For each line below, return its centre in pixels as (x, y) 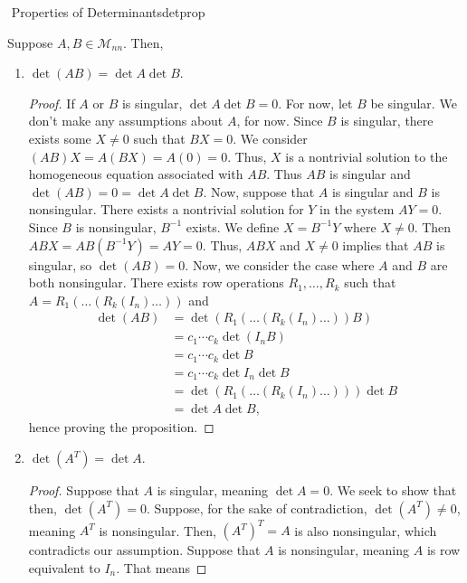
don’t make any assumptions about (126, 121)
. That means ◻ (162, 567)
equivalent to (64, 567)
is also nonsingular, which (366, 530)
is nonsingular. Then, (157, 530)
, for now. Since (280, 121)
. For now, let (315, 103)
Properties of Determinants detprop (108, 12)
